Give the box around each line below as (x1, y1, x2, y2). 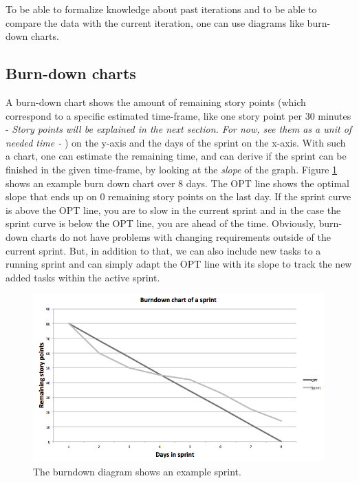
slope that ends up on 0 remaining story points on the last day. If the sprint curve (6, 189, 351, 204)
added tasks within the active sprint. (6, 270, 160, 284)
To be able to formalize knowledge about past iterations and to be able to (6, 2, 317, 16)
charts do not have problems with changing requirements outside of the (30, 229, 331, 244)
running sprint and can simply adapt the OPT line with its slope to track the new (6, 257, 352, 271)
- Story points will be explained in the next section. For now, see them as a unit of (6, 122, 352, 136)
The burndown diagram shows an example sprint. (33, 464, 241, 478)
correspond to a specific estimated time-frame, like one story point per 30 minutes (6, 108, 351, 122)
